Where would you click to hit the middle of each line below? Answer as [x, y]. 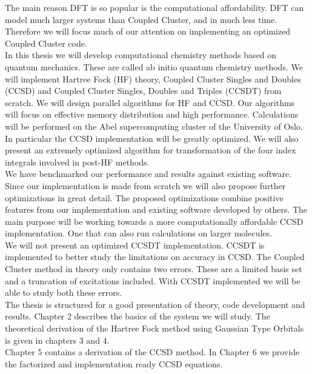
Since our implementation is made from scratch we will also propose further [145, 185]
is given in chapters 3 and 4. [57, 340]
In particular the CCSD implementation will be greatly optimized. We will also [152, 138]
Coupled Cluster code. [46, 43]
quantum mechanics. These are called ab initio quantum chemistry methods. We [154, 66]
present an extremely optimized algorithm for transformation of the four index [151, 150]
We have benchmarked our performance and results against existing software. [148, 174]
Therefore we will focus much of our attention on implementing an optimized [148, 31]
